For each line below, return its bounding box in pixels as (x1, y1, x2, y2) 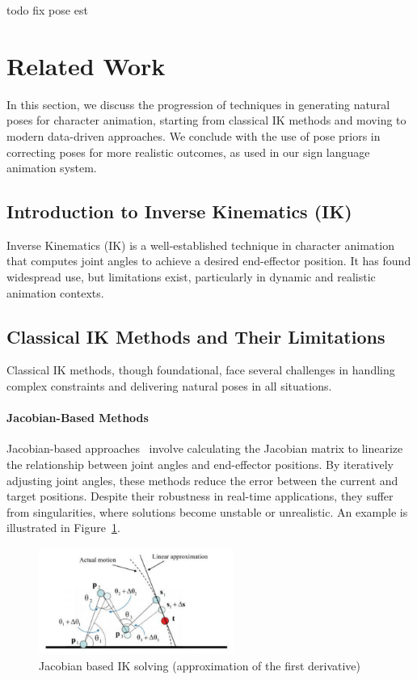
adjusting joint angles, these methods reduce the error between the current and (6, 471, 398, 488)
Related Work (6, 49, 166, 82)
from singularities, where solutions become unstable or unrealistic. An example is (6, 503, 408, 520)
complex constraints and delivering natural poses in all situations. (6, 378, 332, 395)
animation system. (6, 159, 97, 176)
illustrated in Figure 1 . (6, 519, 120, 536)
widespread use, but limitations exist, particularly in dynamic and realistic (6, 268, 376, 285)
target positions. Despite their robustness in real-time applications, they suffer (6, 488, 394, 505)
